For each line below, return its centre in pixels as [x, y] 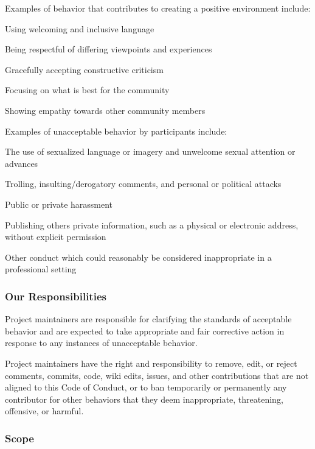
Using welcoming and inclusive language [80, 28]
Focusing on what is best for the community [87, 90]
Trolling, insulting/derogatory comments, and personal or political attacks [143, 184]
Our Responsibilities [56, 296]
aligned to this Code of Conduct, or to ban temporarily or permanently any [146, 387]
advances [22, 163]
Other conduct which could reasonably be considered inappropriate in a [138, 257]
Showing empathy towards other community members [105, 110]
